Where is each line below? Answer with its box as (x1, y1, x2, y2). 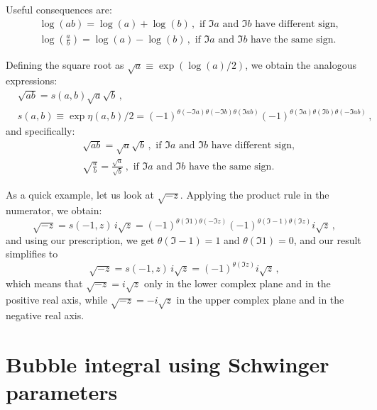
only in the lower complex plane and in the (143, 275, 331, 290)
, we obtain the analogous (245, 57, 356, 72)
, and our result (293, 232, 361, 247)
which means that (6, 275, 83, 290)
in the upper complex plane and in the (176, 292, 344, 306)
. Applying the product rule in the (180, 187, 329, 201)
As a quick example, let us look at (6, 187, 154, 201)
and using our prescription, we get (6, 232, 155, 247)
